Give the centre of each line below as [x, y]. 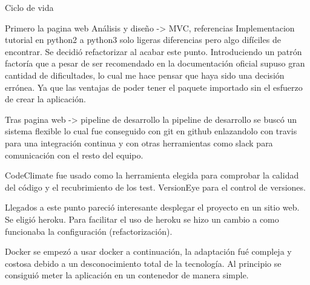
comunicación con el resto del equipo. [74, 155]
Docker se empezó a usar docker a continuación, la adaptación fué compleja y [148, 251]
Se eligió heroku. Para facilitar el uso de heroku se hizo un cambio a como [142, 219]
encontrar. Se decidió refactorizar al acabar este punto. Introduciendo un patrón [153, 51]
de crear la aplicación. [45, 99]
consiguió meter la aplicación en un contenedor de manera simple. [127, 275]
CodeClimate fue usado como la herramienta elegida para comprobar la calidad [152, 175]
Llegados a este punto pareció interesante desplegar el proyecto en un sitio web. [152, 207]
